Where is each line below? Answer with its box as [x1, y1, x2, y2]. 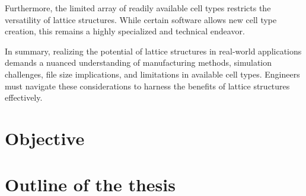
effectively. [5, 91, 43, 104]
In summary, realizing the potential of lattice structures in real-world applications [5, 44, 302, 57]
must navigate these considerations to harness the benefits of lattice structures [5, 79, 290, 92]
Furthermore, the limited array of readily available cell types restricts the [5, 2, 271, 14]
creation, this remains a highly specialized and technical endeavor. [5, 25, 245, 37]
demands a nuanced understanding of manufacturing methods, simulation [5, 56, 272, 69]
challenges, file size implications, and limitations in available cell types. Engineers [5, 68, 300, 80]
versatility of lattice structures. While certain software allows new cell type [5, 13, 277, 25]
